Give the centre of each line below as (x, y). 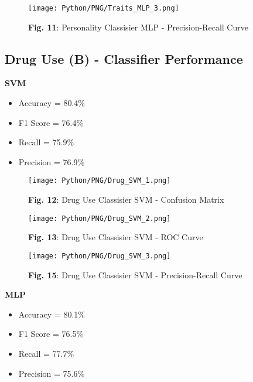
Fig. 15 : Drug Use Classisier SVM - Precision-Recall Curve (135, 274)
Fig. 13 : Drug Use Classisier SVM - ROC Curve (116, 237)
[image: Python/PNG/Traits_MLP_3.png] (104, 8)
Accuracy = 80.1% (52, 314)
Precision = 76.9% (52, 161)
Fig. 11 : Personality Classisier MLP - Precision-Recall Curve (138, 27)
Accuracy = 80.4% (52, 103)
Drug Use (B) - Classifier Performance (124, 58)
